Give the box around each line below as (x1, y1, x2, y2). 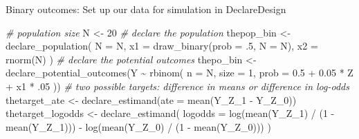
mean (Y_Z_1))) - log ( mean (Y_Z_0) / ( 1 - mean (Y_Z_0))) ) (6, 119, 271, 133)
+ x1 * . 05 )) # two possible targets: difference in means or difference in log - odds (6, 78, 349, 93)
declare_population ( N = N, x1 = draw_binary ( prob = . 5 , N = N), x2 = (6, 39, 318, 53)
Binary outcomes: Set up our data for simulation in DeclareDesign (6, 2, 286, 16)
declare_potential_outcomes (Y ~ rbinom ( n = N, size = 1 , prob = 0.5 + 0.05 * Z (6, 65, 353, 80)
